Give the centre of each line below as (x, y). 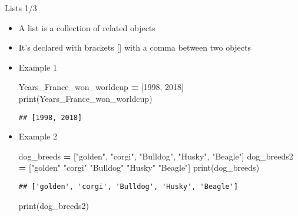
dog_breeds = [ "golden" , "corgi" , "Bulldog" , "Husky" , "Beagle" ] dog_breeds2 (156, 156)
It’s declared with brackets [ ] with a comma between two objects (135, 47)
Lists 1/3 (21, 8)
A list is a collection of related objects (87, 27)
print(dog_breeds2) (54, 205)
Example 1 (38, 67)
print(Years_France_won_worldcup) (85, 98)
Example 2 (38, 136)
